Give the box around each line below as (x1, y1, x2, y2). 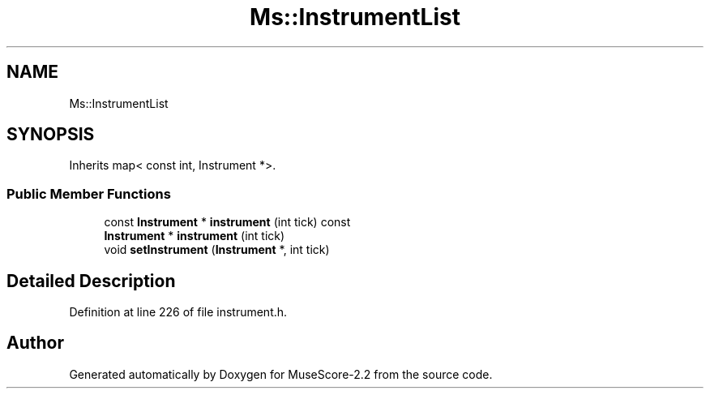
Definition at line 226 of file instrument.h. (69, 305, 288, 320)
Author (6, 333, 64, 354)
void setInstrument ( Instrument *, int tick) (104, 243, 330, 257)
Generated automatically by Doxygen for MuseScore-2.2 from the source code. (69, 367, 493, 381)
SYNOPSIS (6, 124, 95, 145)
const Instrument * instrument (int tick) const (104, 215, 351, 230)
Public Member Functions (6, 185, 171, 202)
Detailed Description (6, 270, 176, 291)
